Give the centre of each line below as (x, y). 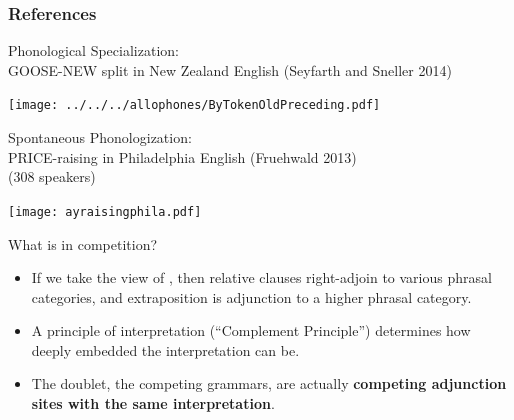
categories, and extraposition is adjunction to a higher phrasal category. (251, 296)
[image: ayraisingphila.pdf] (105, 211)
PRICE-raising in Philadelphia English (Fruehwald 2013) (182, 156)
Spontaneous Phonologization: (100, 137)
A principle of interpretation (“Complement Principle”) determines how (251, 330)
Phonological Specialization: (93, 50)
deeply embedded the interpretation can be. (165, 349)
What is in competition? (83, 243)
